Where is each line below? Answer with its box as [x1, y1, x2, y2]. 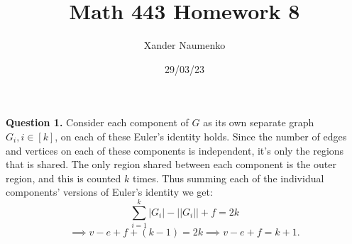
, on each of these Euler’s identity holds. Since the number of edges [55, 128, 347, 143]
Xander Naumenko [143, 38, 226, 52]
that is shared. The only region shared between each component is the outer [6, 157, 336, 172]
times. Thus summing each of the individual [133, 170, 324, 185]
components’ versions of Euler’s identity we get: [6, 184, 213, 199]
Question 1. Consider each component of [6, 115, 189, 130]
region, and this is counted [6, 170, 121, 185]
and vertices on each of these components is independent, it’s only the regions [6, 143, 344, 157]
